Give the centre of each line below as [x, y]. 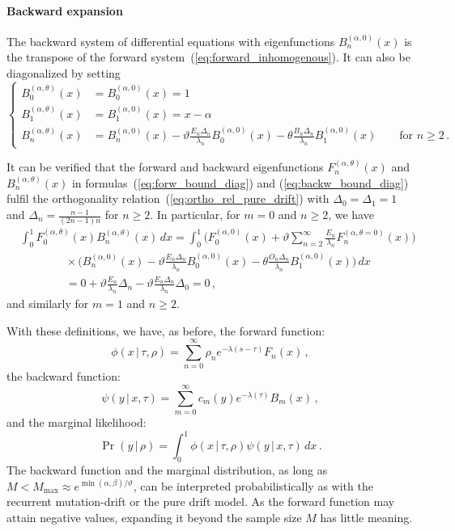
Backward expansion [65, 10]
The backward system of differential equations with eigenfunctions [171, 41]
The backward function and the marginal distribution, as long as [167, 470]
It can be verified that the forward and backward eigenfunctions [165, 167]
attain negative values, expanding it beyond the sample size [154, 517]
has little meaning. [366, 517]
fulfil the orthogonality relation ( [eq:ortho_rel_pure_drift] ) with [168, 198]
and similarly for [48, 303]
